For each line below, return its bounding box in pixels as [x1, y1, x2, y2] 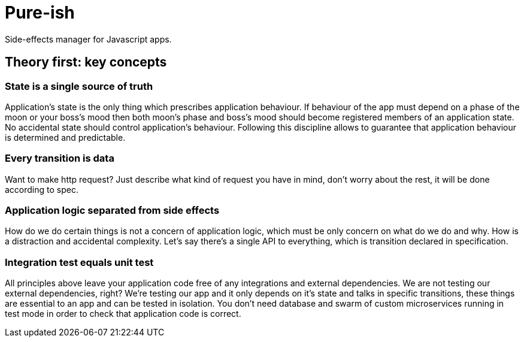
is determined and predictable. [5, 132, 126, 143]
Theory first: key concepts [5, 55, 167, 70]
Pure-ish [5, 2, 75, 23]
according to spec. [5, 184, 78, 195]
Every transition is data [5, 152, 114, 165]
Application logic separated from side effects [5, 204, 220, 217]
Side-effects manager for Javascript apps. [5, 34, 172, 44]
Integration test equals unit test [5, 256, 154, 268]
